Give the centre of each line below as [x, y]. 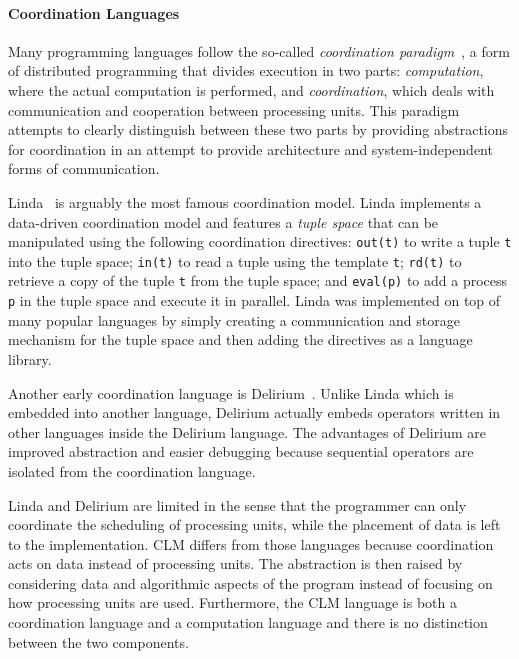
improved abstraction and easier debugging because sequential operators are [241, 451]
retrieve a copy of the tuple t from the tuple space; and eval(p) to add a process [258, 280]
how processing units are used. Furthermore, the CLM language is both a [232, 602]
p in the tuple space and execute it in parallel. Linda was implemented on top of [254, 300]
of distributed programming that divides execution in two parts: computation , [246, 70]
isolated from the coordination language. [132, 470]
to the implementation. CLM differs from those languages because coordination [251, 543]
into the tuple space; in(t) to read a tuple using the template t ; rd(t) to [235, 260]
